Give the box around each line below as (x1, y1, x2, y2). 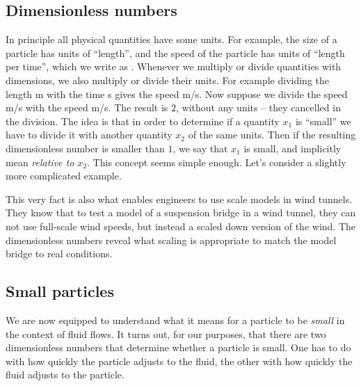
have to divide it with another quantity (6, 127, 173, 142)
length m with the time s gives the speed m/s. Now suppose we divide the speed (6, 86, 348, 101)
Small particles (6, 280, 114, 302)
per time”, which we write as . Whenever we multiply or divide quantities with (6, 59, 342, 74)
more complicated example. (6, 168, 122, 183)
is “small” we (295, 113, 351, 128)
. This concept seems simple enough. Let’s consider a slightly (87, 154, 346, 169)
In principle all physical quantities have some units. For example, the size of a (6, 32, 337, 47)
